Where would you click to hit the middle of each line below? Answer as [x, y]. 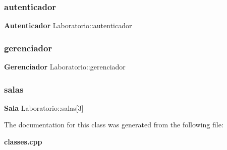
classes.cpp [23, 142]
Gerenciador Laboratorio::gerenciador [65, 67]
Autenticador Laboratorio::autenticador [68, 25]
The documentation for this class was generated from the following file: [114, 125]
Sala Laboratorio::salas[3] [44, 107]
